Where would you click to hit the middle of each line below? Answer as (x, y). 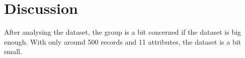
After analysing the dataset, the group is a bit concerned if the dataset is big (123, 32)
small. (13, 51)
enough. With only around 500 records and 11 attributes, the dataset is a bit (123, 41)
